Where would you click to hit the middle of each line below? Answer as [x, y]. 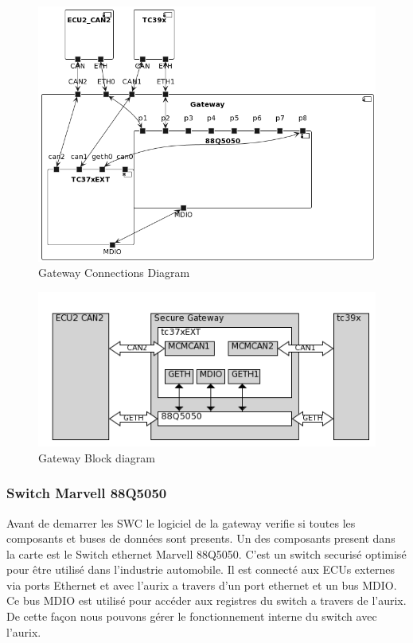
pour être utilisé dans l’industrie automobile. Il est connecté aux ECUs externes [201, 569]
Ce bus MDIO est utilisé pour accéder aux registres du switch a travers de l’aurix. [206, 600]
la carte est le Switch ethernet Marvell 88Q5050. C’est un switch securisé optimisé [206, 553]
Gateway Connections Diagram [114, 273]
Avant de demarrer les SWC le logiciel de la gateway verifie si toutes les [181, 522]
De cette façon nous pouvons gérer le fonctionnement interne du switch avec [192, 616]
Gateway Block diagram [97, 457]
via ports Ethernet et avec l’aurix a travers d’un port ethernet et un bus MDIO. [202, 585]
